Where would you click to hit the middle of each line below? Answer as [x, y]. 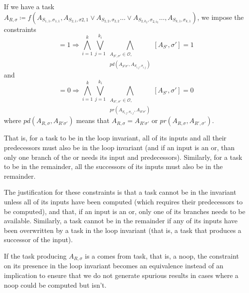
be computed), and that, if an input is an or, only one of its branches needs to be [125, 211]
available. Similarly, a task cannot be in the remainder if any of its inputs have [121, 221]
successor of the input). [39, 239]
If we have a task [29, 6]
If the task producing [35, 256]
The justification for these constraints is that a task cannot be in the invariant [120, 192]
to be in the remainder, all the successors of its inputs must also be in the [113, 166]
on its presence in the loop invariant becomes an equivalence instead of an [114, 266]
